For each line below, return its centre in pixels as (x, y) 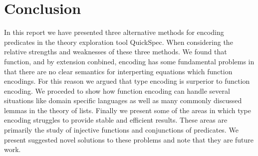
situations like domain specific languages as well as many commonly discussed (123, 100)
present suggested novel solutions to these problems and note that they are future (129, 139)
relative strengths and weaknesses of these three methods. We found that (116, 52)
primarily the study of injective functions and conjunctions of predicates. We (121, 130)
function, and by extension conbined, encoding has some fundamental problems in (129, 61)
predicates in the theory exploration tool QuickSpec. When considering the (119, 42)
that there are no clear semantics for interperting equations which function (118, 71)
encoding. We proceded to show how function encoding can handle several (117, 90)
